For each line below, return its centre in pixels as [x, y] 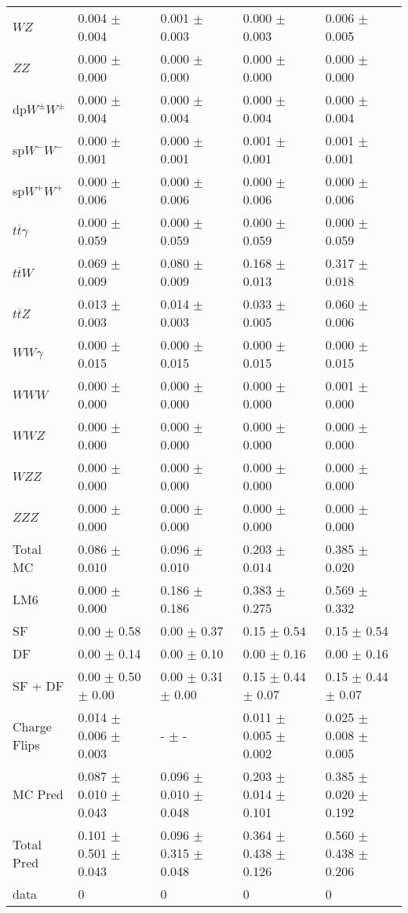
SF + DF [38, 685]
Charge [32, 726]
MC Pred [38, 794]
